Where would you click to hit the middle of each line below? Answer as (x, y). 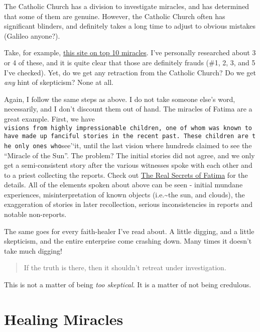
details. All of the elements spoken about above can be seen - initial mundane (123, 185)
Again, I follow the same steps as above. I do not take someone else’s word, (120, 99)
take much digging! (33, 250)
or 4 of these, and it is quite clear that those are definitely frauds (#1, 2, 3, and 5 (130, 62)
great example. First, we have (49, 118)
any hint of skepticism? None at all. (59, 82)
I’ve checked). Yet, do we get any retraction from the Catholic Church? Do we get (130, 72)
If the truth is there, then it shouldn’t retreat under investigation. (125, 267)
